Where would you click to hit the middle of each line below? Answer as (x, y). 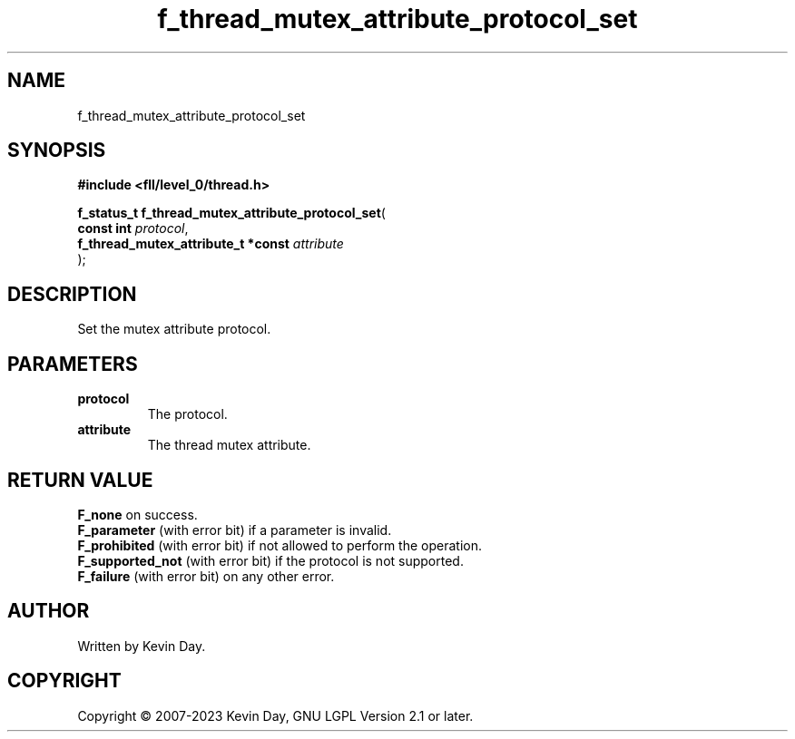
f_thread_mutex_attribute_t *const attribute (211, 244)
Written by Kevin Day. (142, 646)
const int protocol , (133, 229)
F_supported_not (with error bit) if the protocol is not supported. (270, 560)
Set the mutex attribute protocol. (174, 329)
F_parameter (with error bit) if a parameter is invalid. (235, 530)
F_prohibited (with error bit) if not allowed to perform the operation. (280, 545)
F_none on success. (137, 514)
